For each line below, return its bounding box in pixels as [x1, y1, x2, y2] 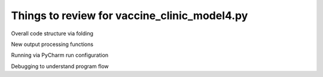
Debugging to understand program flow [11, 63, 109, 70]
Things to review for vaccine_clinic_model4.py [11, 9, 248, 22]
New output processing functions [11, 41, 94, 48]
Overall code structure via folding [11, 30, 94, 37]
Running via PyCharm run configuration [11, 51, 109, 59]
